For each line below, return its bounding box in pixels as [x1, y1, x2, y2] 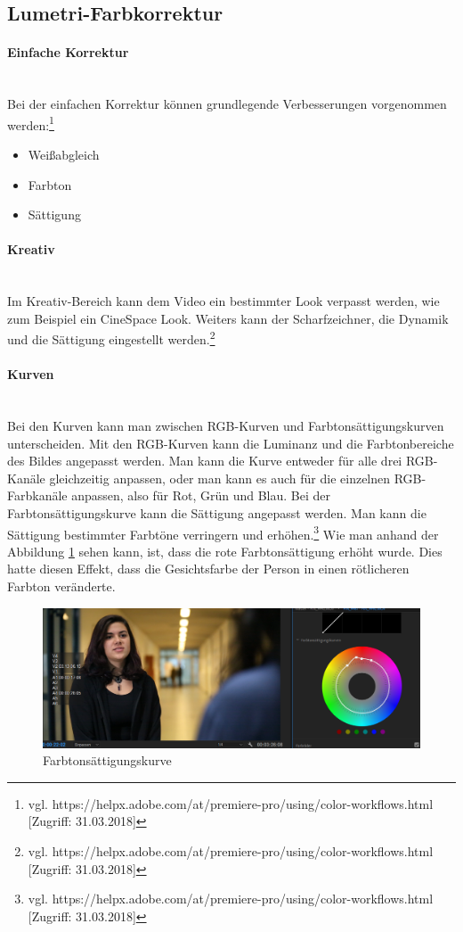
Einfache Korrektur [7, 43, 129, 62]
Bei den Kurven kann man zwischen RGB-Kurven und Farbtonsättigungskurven [7, 417, 444, 435]
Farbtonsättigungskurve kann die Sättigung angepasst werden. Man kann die [7, 503, 426, 522]
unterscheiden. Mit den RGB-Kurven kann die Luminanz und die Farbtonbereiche [7, 433, 454, 452]
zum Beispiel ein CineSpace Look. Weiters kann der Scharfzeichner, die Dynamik [7, 309, 449, 327]
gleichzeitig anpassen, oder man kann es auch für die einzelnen [49, 468, 391, 487]
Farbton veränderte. [7, 577, 116, 596]
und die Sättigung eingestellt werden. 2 [7, 327, 215, 349]
